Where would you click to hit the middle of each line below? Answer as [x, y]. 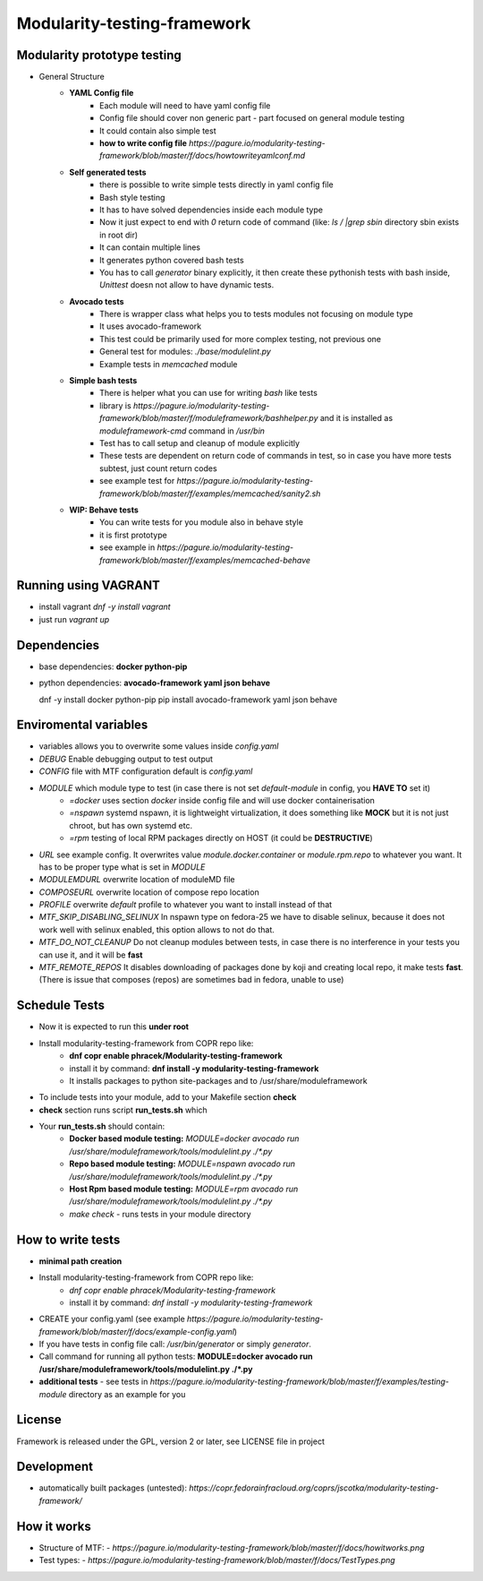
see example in [127, 547]
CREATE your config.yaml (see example [112, 1319]
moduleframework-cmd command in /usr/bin [182, 431]
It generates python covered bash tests [172, 260]
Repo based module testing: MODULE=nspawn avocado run [182, 1164]
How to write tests [68, 1239]
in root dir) [119, 235]
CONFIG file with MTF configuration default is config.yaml [146, 771]
